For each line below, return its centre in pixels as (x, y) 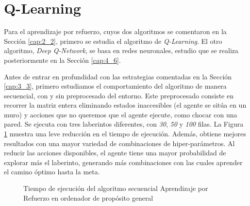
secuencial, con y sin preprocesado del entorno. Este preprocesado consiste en (119, 95)
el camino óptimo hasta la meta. (52, 172)
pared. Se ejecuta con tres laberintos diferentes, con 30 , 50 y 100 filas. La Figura (124, 124)
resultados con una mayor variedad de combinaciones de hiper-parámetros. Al (119, 143)
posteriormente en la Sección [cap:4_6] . (62, 60)
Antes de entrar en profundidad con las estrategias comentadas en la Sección (118, 76)
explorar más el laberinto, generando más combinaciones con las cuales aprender (123, 162)
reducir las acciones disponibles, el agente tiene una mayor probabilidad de (115, 153)
